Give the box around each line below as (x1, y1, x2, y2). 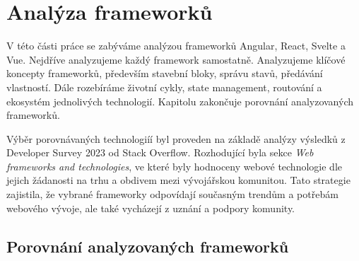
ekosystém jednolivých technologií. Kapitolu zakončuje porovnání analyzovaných (6, 93, 354, 108)
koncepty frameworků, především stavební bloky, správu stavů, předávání (6, 66, 323, 81)
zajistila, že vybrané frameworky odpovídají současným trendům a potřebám (6, 187, 339, 202)
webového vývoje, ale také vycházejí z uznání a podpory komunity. (6, 200, 295, 215)
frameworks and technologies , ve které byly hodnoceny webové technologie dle (6, 158, 342, 173)
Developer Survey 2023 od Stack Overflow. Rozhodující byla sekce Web (6, 145, 314, 160)
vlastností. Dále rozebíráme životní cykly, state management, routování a (6, 79, 322, 94)
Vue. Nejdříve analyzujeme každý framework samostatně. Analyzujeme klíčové (6, 52, 346, 66)
